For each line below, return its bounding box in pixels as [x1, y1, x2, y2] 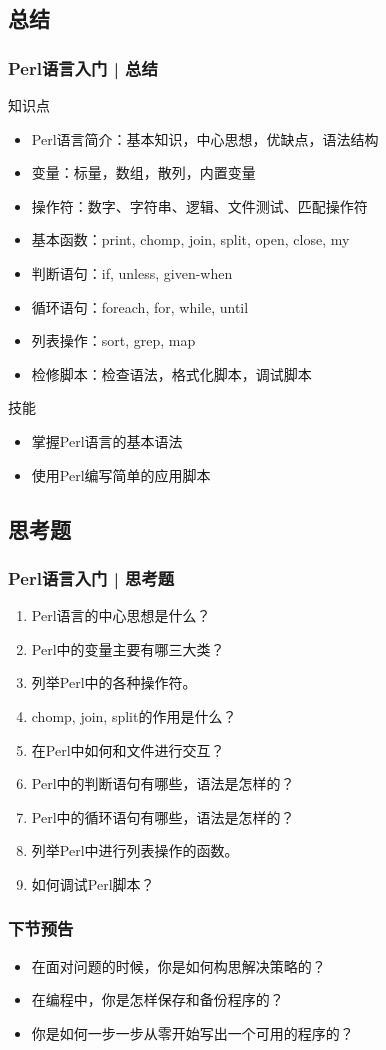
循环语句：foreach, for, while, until [31, 296, 249, 317]
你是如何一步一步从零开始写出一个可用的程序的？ [31, 1022, 354, 1043]
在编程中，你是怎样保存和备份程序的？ [31, 989, 284, 1010]
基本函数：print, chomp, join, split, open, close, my [31, 229, 350, 250]
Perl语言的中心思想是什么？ [31, 605, 211, 626]
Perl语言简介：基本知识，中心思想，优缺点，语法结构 [31, 128, 379, 149]
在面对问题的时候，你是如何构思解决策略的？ [31, 955, 326, 976]
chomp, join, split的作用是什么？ [31, 705, 237, 726]
